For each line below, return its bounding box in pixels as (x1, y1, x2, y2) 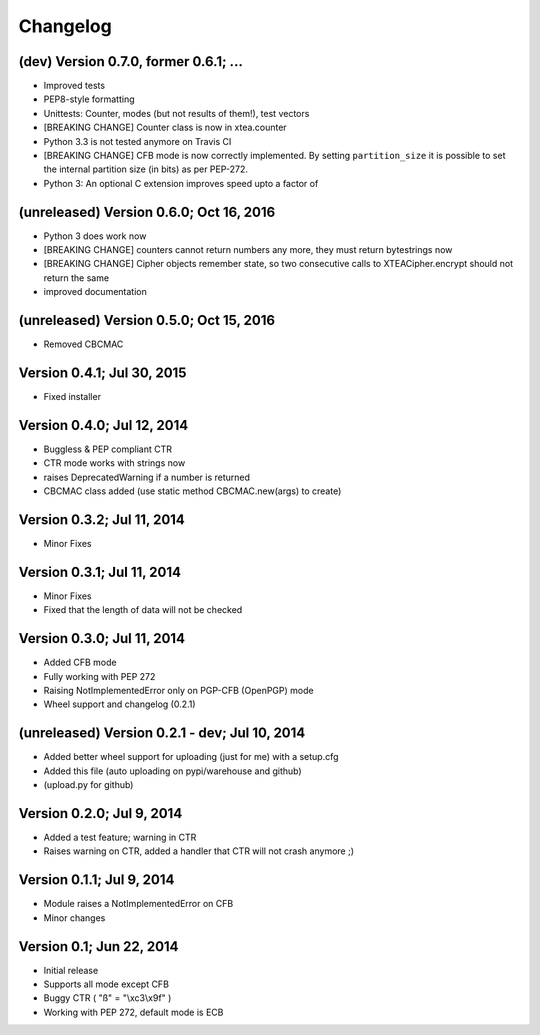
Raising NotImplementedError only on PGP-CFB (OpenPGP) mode (43, 685, 314, 697)
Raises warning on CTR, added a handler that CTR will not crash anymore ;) (43, 845, 355, 857)
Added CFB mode (43, 656, 117, 669)
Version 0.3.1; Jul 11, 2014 (18, 563, 182, 580)
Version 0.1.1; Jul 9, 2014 (18, 871, 175, 889)
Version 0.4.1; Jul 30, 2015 (18, 364, 187, 381)
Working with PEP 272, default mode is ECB (43, 1006, 224, 1018)
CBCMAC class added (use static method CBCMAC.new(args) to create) (43, 485, 342, 497)
